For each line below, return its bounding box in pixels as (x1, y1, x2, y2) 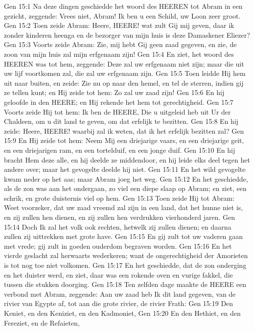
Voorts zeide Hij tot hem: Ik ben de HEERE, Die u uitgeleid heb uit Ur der (4, 106, 231, 117)
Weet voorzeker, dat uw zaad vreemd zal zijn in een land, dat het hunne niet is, (4, 202, 243, 213)
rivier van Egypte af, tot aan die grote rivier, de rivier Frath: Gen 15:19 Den (4, 298, 233, 308)
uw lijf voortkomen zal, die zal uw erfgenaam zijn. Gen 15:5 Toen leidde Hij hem (4, 68, 246, 78)
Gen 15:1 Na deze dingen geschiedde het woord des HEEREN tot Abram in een (4, 1, 243, 11)
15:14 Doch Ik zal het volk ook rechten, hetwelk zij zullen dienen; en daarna (4, 221, 231, 232)
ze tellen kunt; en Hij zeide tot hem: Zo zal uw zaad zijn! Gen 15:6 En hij (4, 87, 225, 97)
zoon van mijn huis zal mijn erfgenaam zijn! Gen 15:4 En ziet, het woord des (4, 48, 234, 59)
